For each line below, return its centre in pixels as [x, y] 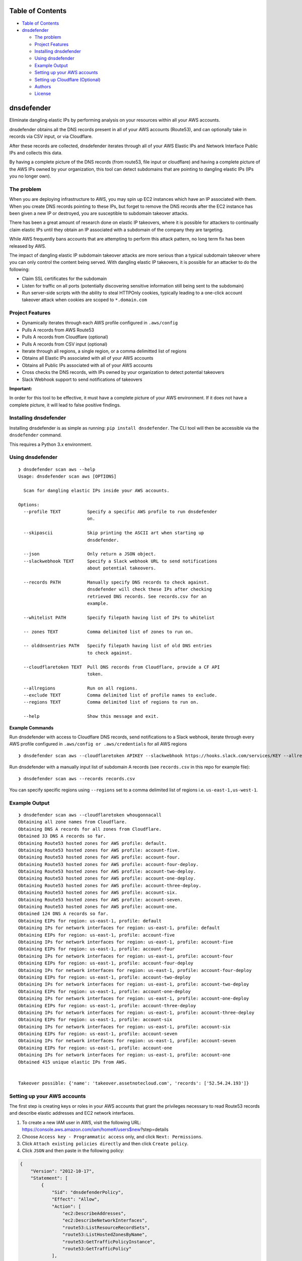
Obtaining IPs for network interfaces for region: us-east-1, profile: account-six [125, 1027]
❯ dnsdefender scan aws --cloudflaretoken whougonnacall [90, 815]
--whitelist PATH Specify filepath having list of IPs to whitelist [119, 617]
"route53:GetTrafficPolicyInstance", [109, 1242]
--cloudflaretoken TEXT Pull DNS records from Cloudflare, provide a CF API [122, 667]
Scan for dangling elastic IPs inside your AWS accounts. [96, 490]
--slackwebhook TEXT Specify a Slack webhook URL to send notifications [120, 561]
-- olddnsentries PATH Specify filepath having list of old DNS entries [118, 646]
